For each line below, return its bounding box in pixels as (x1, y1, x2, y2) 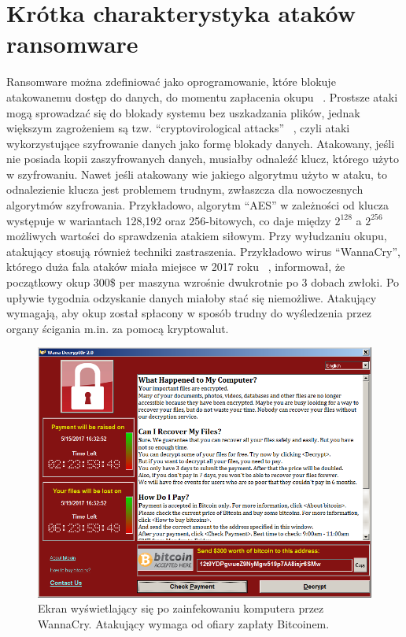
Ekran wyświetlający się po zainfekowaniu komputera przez (38, 600, 324, 617)
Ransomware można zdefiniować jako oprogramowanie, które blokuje (6, 73, 336, 90)
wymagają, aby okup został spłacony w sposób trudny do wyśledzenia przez (6, 305, 372, 321)
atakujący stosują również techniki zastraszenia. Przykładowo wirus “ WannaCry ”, (6, 243, 400, 259)
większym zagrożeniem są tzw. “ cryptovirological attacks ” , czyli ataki (6, 120, 350, 136)
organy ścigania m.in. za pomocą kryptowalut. (6, 320, 229, 336)
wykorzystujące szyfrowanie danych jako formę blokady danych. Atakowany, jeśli (6, 135, 395, 151)
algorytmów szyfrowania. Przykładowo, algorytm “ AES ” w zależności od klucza (6, 197, 389, 213)
